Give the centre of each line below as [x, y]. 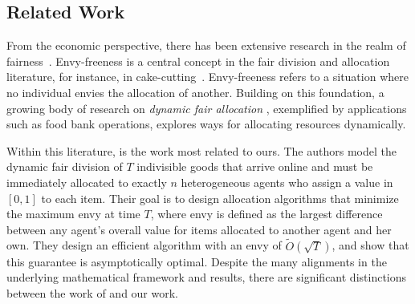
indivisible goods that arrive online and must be [255, 166]
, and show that [370, 245]
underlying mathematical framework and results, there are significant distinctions [207, 277]
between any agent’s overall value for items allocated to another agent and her [199, 229]
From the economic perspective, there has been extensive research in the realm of [206, 45]
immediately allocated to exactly [87, 182]
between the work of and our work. [93, 292]
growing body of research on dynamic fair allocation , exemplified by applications [207, 108]
